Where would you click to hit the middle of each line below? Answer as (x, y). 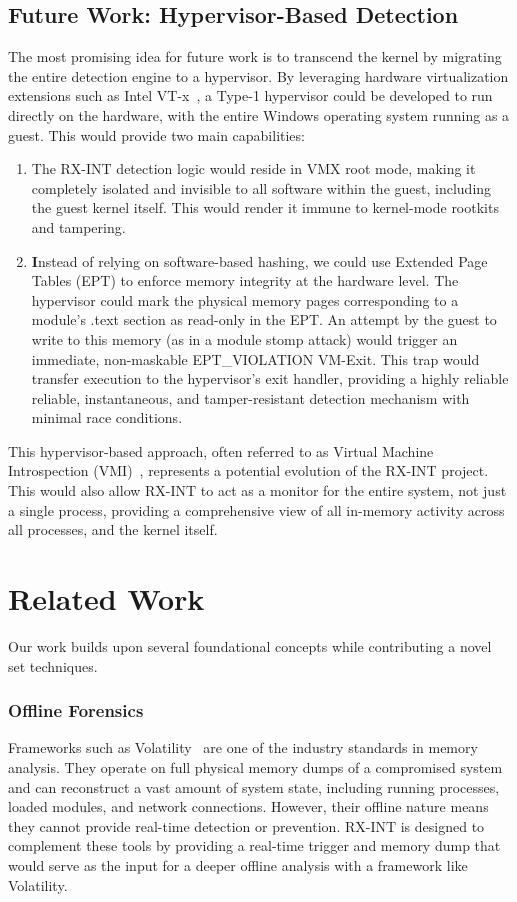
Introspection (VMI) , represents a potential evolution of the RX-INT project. (248, 470)
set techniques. (53, 665)
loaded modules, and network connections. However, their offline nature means (248, 806)
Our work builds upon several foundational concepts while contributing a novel (250, 645)
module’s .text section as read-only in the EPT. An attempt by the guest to (264, 319)
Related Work (106, 598)
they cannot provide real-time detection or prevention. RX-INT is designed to (246, 825)
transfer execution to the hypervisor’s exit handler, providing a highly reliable (270, 378)
